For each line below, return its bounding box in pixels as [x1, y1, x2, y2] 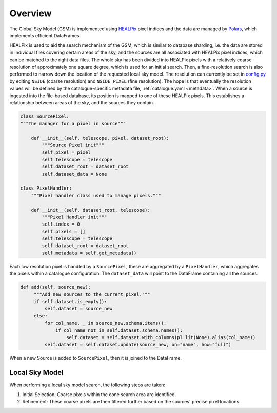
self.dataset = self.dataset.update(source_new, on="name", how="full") [44, 342, 232, 348]
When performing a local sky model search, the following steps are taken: [9, 382, 166, 388]
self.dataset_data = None [42, 171, 107, 177]
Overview [9, 8, 52, 19]
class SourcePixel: [20, 114, 69, 119]
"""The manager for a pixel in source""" [20, 121, 126, 126]
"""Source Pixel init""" [42, 142, 105, 148]
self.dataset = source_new [44, 306, 113, 312]
